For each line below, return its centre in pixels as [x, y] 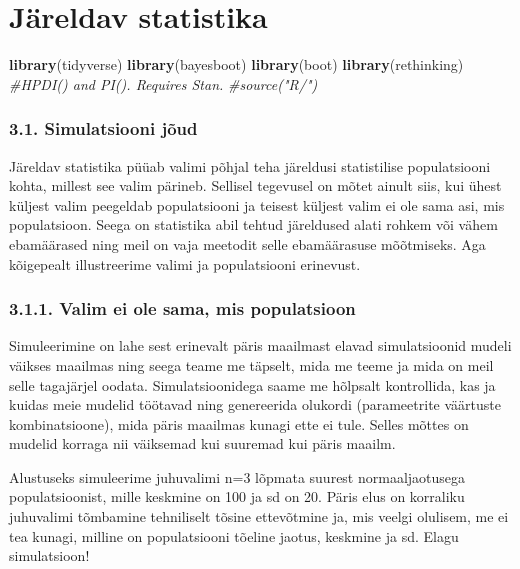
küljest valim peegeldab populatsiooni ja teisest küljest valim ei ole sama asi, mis [257, 204]
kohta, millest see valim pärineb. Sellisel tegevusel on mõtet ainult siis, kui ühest [255, 185]
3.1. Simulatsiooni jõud [103, 128]
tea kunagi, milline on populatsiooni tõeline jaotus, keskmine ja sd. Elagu [234, 535]
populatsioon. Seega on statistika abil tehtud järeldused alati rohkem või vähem [253, 224]
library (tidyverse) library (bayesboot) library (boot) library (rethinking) [236, 64]
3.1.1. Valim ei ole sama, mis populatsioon [182, 308]
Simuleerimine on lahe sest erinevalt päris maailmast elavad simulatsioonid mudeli [260, 345]
